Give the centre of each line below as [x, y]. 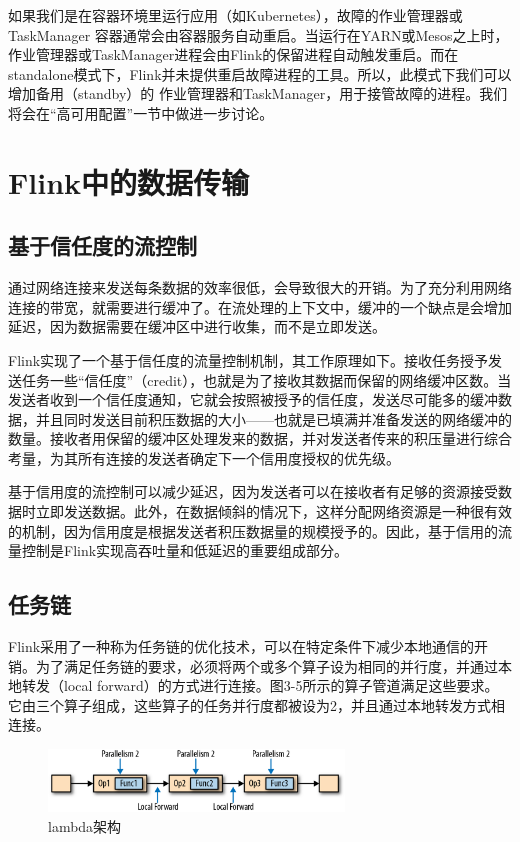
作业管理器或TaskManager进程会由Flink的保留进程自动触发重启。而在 [233, 54]
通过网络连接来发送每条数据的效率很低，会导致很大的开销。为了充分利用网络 [260, 287]
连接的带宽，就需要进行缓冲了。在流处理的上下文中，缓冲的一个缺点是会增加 [260, 306]
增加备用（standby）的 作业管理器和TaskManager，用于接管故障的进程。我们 [258, 93]
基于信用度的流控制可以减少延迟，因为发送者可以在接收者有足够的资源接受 [253, 491]
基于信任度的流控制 [102, 245]
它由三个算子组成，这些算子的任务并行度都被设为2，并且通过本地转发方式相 [256, 704]
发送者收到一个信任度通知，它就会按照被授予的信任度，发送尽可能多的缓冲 [253, 399]
